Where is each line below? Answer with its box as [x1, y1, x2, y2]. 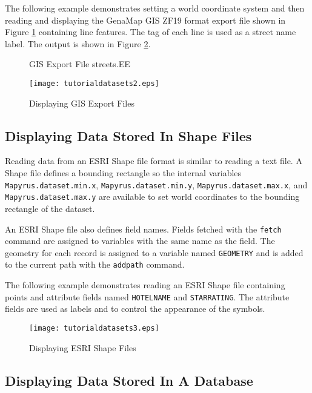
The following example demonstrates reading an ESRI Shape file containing [5, 279, 285, 291]
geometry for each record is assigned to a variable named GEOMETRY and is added [5, 246, 304, 259]
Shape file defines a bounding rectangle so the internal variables [5, 167, 242, 179]
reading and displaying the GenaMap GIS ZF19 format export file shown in [5, 13, 286, 26]
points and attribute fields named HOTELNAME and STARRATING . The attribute [5, 290, 290, 303]
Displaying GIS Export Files [29, 96, 134, 109]
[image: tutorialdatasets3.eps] [29, 323, 159, 332]
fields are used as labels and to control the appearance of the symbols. [5, 302, 265, 315]
